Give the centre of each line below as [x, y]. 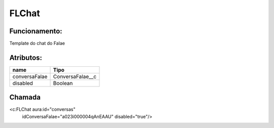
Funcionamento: [36, 31]
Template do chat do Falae [37, 44]
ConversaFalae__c [75, 76]
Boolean [63, 83]
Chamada [25, 97]
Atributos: [26, 57]
